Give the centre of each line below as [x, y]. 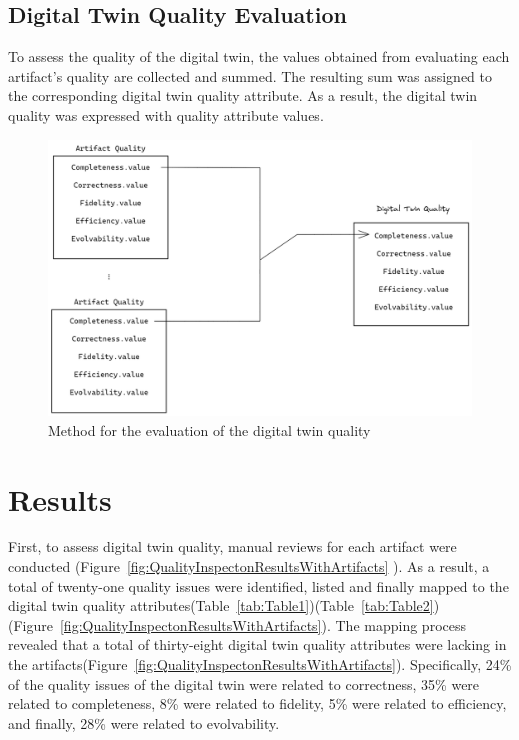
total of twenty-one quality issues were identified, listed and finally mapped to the [258, 585]
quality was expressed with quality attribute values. [166, 114]
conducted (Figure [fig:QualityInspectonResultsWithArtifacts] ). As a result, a [249, 566]
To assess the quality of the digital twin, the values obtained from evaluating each [259, 56]
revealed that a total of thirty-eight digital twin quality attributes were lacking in [257, 644]
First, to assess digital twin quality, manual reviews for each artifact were [232, 546]
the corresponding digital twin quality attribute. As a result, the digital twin [243, 95]
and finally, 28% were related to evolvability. [144, 722]
